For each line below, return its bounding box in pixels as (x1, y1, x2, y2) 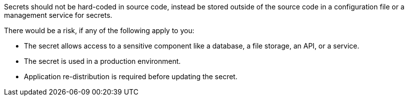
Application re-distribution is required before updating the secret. (24, 72, 238, 81)
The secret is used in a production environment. (24, 57, 181, 65)
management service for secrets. (4, 11, 112, 19)
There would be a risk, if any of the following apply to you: (4, 26, 195, 35)
